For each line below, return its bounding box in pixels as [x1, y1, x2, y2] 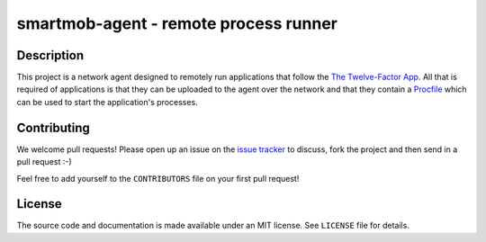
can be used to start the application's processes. [16, 96, 198, 107]
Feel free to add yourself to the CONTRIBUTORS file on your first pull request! [16, 173, 300, 184]
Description [16, 48, 85, 63]
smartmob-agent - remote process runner [16, 13, 337, 33]
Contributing [16, 120, 90, 135]
